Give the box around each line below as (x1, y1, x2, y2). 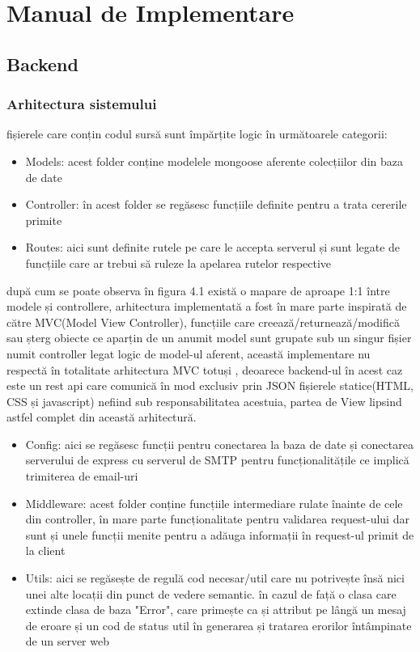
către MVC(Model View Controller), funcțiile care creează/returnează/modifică (6, 313, 400, 330)
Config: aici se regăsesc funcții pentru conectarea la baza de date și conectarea (25, 435, 414, 452)
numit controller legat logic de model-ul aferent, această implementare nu (6, 345, 371, 362)
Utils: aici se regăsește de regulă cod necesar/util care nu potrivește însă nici (25, 569, 405, 586)
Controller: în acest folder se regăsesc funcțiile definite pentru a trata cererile (25, 196, 407, 213)
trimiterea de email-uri (25, 468, 138, 485)
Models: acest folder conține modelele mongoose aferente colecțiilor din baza (25, 152, 403, 169)
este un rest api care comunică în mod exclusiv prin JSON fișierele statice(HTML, (6, 377, 414, 394)
